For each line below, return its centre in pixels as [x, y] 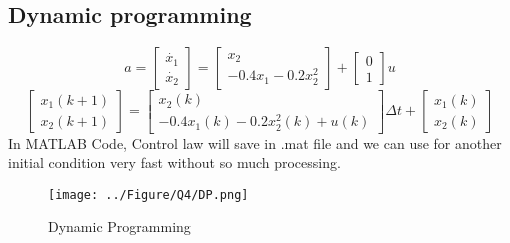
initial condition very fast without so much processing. [174, 162]
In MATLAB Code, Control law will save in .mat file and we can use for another [255, 142]
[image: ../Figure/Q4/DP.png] [148, 194]
